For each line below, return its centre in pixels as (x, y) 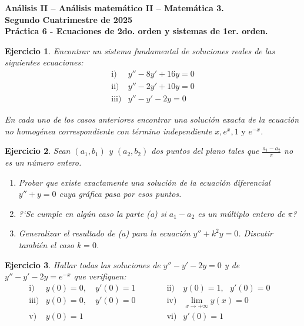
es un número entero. (43, 162)
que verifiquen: (100, 276)
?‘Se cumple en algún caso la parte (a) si (92, 213)
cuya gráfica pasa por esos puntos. (120, 194)
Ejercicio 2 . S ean (38, 151)
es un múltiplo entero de (241, 213)
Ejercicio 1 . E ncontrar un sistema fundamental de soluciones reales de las (140, 50)
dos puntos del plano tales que (205, 151)
